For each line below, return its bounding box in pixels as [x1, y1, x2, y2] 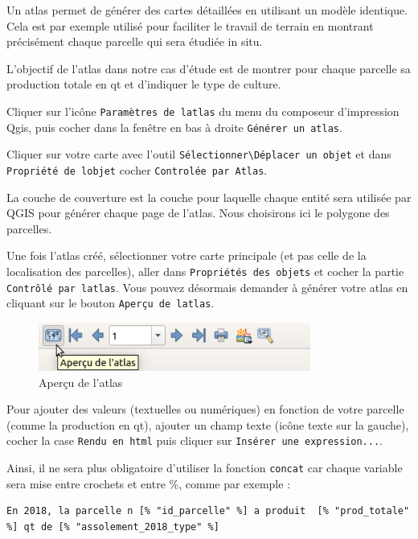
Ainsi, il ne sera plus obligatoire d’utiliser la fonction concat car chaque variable [6, 459, 403, 475]
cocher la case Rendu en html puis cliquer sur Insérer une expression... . [6, 432, 383, 449]
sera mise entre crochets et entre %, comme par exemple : [6, 475, 291, 492]
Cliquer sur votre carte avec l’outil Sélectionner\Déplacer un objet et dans [6, 146, 391, 163]
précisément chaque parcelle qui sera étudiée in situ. [6, 33, 263, 50]
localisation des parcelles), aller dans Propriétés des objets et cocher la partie [6, 262, 404, 279]
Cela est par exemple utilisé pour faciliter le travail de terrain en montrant [6, 17, 374, 34]
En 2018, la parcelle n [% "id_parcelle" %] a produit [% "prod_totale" [6, 505, 410, 517]
